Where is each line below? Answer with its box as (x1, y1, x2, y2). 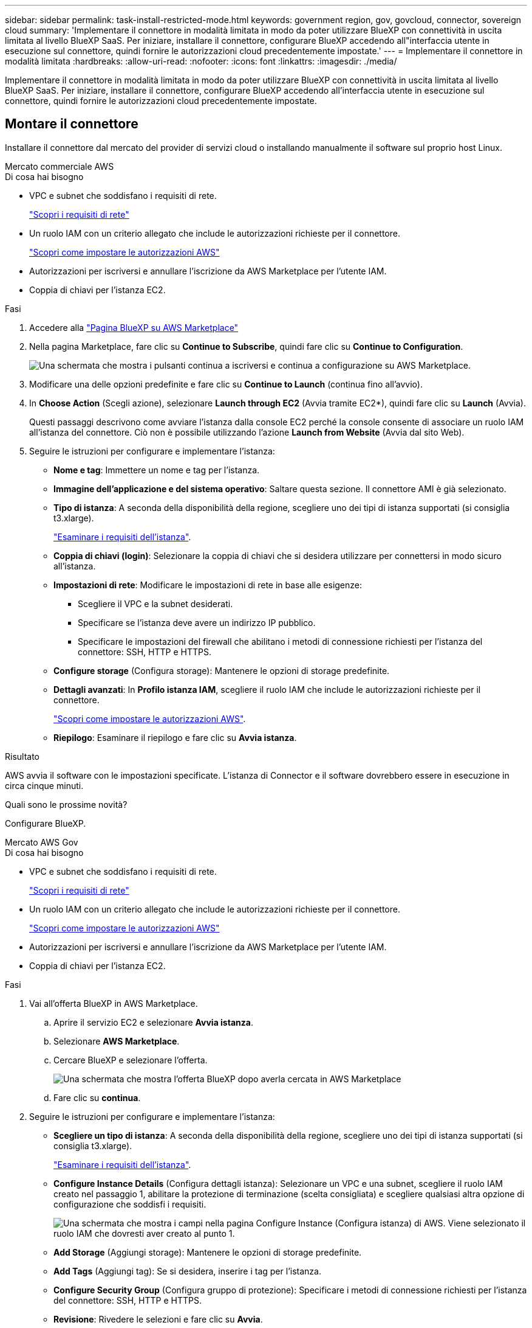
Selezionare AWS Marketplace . (53, 1035, 180, 1046)
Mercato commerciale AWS (5, 161, 114, 172)
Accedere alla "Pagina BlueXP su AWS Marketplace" (29, 322, 239, 333)
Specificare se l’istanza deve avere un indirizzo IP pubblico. (78, 617, 316, 628)
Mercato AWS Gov (5, 836, 78, 847)
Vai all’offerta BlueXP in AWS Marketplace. (29, 998, 198, 1009)
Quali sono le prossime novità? (5, 799, 128, 810)
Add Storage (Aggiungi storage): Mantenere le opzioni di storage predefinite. (53, 1246, 362, 1257)
